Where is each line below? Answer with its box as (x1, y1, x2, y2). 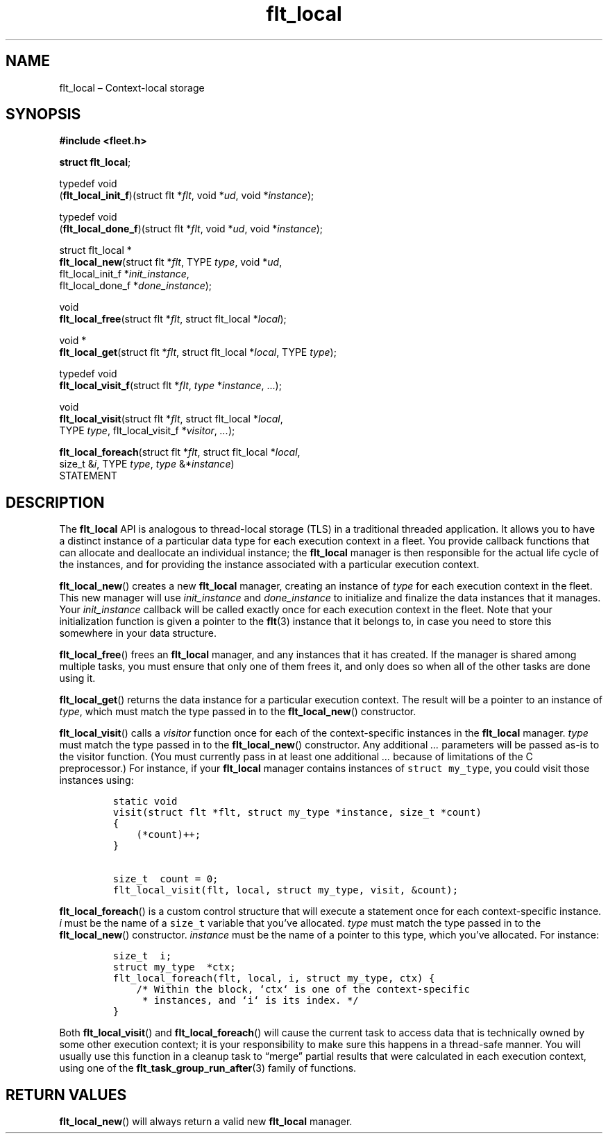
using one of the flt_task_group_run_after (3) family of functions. (59, 1062, 357, 1074)
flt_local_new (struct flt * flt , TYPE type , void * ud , (59, 256, 282, 268)
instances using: (59, 774, 134, 787)
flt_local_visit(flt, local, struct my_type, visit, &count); (112, 884, 459, 896)
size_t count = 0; (112, 873, 219, 885)
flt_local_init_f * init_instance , (59, 268, 189, 280)
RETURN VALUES (6, 1086, 127, 1104)
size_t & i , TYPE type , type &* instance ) (59, 458, 235, 470)
